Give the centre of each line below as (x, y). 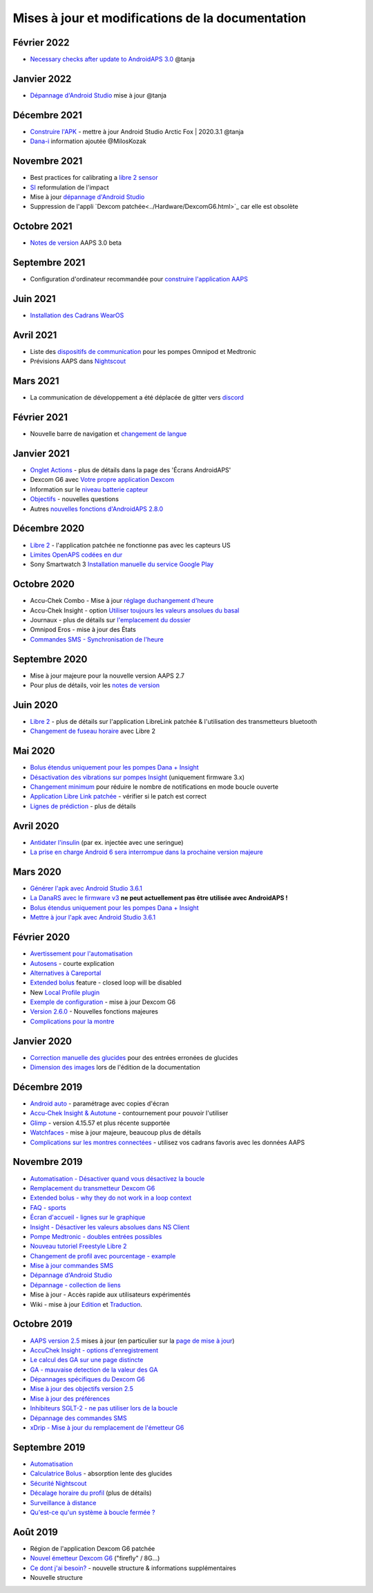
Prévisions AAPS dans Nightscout (78, 361)
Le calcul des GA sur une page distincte (87, 1360)
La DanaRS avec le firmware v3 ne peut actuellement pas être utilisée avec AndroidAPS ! (159, 898)
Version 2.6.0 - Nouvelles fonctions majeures (94, 1012)
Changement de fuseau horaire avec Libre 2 (93, 731)
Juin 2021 (34, 298)
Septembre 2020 (50, 659)
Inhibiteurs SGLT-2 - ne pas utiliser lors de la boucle (104, 1408)
